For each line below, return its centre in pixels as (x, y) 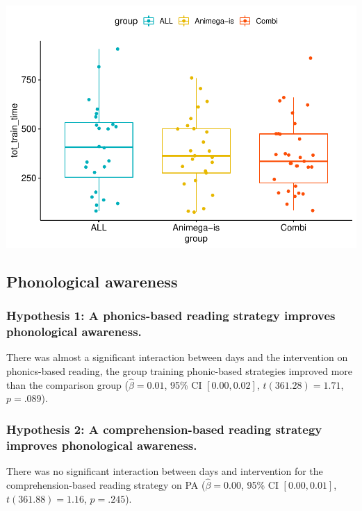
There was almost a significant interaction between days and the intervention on (177, 357)
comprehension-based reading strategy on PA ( (106, 484)
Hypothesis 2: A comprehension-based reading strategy (164, 429)
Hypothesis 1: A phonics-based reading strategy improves (171, 316)
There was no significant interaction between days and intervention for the (165, 471)
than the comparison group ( (67, 384)
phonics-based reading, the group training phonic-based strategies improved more (180, 371)
